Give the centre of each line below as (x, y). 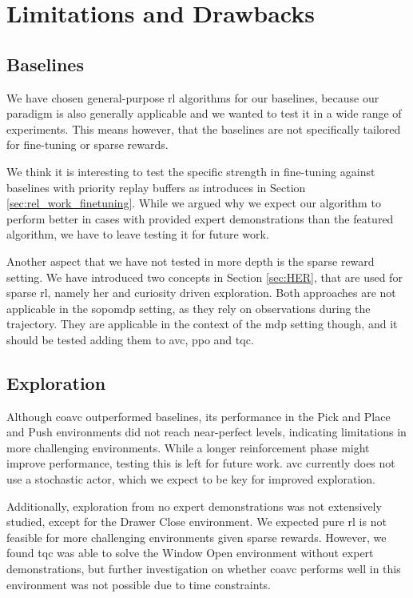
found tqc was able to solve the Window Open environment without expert (190, 553)
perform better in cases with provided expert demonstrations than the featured (200, 218)
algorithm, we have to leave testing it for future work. (138, 234)
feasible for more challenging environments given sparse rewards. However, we (197, 537)
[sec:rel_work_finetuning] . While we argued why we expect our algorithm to (194, 203)
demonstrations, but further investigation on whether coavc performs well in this (204, 569)
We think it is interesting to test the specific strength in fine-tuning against (191, 171)
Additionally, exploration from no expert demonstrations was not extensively (194, 506)
